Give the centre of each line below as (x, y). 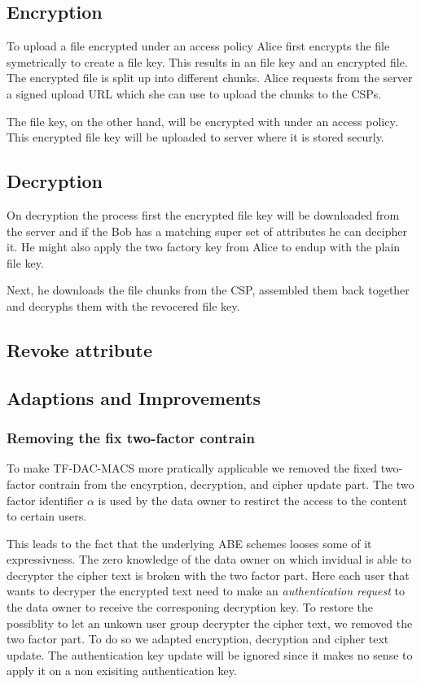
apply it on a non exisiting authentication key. (122, 671)
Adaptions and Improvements (134, 397)
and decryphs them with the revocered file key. (123, 305)
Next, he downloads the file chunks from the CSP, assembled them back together (208, 290)
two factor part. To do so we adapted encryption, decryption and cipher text (198, 639)
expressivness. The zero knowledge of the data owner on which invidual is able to (209, 559)
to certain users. (47, 516)
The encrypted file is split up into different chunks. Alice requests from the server (210, 78)
